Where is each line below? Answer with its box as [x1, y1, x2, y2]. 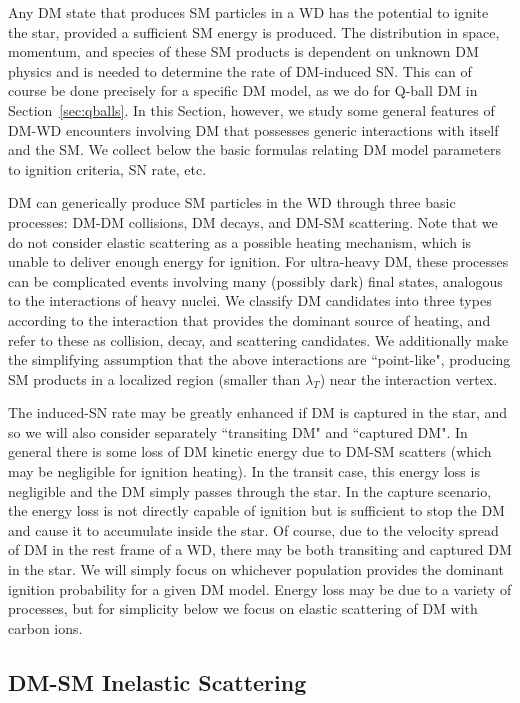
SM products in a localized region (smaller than [8, 368, 301, 389]
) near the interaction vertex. [319, 368, 498, 389]
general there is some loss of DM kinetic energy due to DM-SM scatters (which [8, 441, 492, 462]
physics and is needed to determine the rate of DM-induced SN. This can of [8, 60, 472, 81]
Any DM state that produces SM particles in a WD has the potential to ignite [8, 2, 489, 22]
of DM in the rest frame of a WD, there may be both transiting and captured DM [8, 539, 512, 560]
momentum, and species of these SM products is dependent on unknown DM [8, 41, 479, 62]
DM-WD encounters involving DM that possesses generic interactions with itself [8, 119, 499, 140]
